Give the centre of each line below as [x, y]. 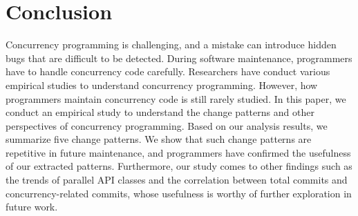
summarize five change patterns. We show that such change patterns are [159, 139]
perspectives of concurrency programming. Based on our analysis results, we [167, 125]
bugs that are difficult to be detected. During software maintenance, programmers [179, 58]
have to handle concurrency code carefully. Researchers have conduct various [168, 71]
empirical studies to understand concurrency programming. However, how [162, 85]
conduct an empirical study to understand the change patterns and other [160, 112]
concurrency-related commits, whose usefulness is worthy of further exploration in [179, 193]
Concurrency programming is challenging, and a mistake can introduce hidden [171, 45]
